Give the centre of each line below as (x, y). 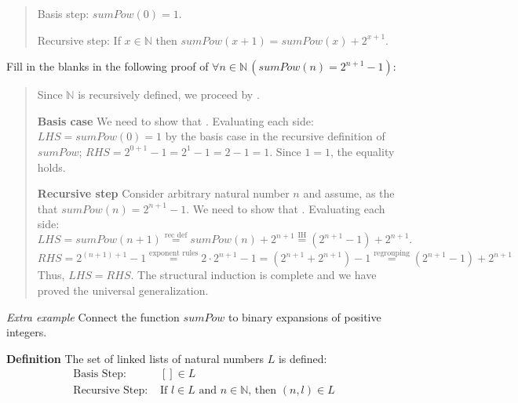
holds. (51, 167)
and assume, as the (349, 193)
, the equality (363, 151)
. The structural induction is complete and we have (254, 275)
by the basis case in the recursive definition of (275, 136)
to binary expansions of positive (305, 316)
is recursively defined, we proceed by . (169, 94)
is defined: (303, 358)
